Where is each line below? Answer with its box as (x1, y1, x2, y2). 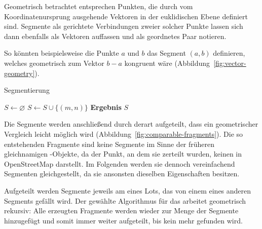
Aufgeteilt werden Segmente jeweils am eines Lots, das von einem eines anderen (4, 185, 251, 196)
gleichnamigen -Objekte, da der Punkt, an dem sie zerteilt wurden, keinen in (4, 148, 242, 159)
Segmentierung (4, 85, 50, 95)
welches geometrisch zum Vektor (4, 57, 104, 68)
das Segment (147, 48, 186, 58)
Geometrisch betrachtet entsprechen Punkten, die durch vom (4, 1, 193, 11)
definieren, (213, 48, 245, 58)
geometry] (4, 67, 35, 78)
